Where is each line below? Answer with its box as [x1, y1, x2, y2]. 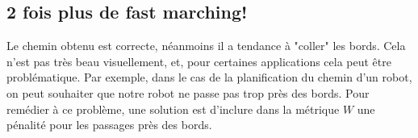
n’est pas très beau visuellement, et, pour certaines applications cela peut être [6, 52, 391, 69]
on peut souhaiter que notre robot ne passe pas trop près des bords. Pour [6, 84, 370, 101]
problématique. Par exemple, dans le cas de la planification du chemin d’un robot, [6, 69, 412, 86]
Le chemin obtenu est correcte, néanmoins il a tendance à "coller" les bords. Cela [6, 37, 406, 54]
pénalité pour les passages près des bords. [6, 116, 212, 133]
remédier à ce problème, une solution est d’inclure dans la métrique [6, 100, 340, 117]
